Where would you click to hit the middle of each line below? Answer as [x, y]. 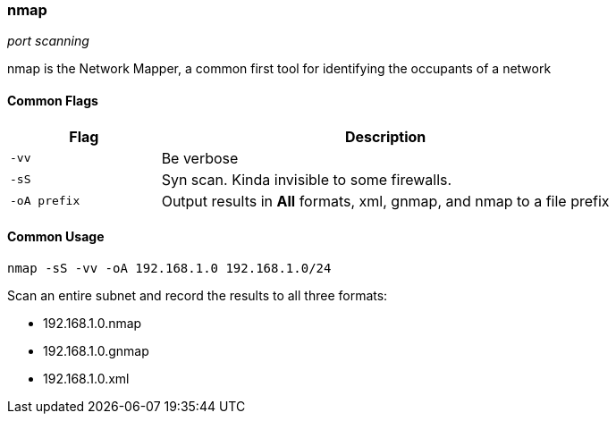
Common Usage [56, 237]
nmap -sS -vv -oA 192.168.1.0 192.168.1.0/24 [169, 268]
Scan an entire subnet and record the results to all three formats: [198, 295]
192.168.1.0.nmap [93, 323]
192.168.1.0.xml [86, 378]
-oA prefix [45, 201]
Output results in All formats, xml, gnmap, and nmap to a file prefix [385, 201]
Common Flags [53, 100]
